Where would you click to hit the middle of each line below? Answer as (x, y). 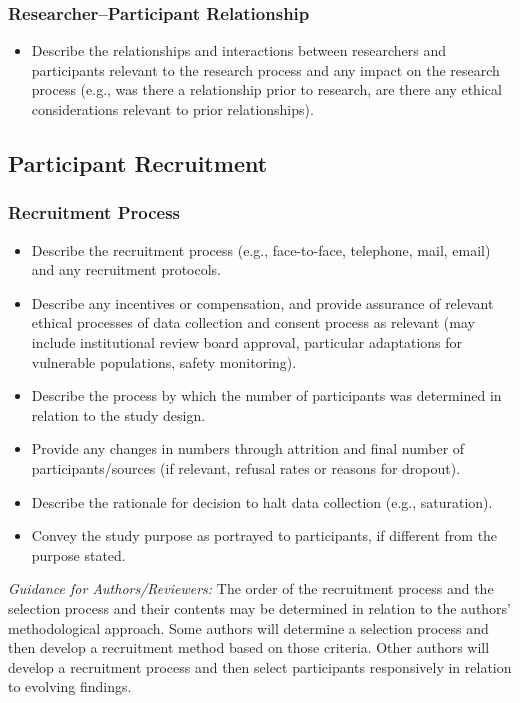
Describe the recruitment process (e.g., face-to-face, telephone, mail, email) (261, 249)
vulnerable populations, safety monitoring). (164, 361)
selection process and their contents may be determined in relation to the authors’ (260, 607)
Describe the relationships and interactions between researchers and (239, 50)
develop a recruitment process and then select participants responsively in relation (260, 666)
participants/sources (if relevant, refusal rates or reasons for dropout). (246, 467)
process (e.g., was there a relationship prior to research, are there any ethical (266, 89)
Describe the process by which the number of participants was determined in (266, 395)
